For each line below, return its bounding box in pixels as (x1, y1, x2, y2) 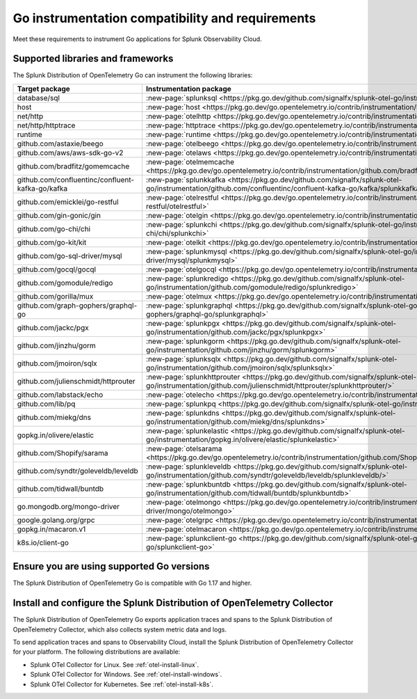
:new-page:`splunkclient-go (146, 533, 237, 543)
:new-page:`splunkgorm (146, 336, 225, 346)
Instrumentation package (146, 84, 232, 93)
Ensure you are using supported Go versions (13, 560, 210, 572)
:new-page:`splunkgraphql (146, 300, 233, 310)
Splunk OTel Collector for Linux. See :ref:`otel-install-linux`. (30, 660, 199, 668)
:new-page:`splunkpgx (146, 318, 220, 328)
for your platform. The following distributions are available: (13, 647, 181, 656)
